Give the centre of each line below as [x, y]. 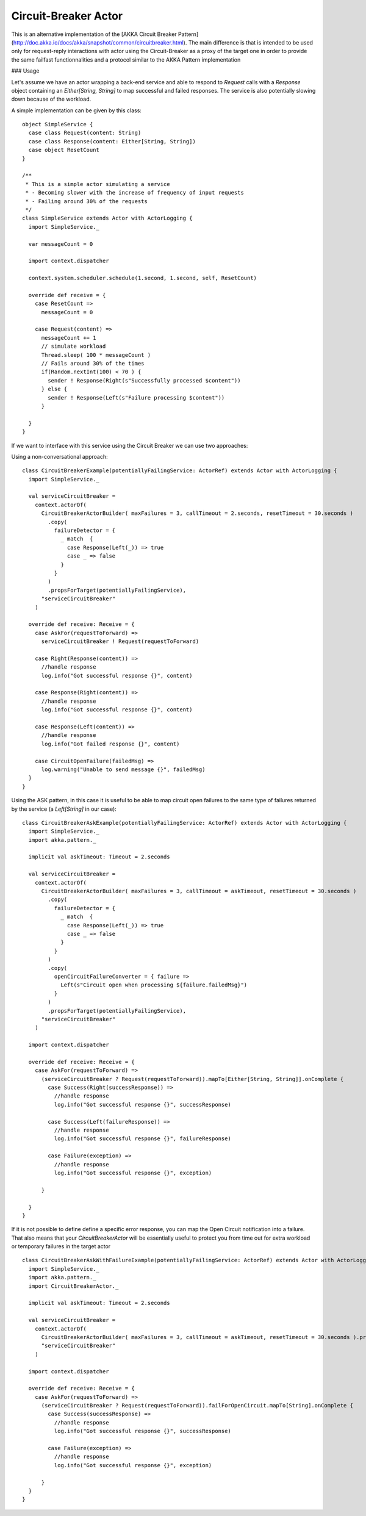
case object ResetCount [64, 150]
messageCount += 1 [69, 338]
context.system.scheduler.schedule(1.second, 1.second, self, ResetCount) [143, 278]
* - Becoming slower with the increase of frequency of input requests [135, 193]
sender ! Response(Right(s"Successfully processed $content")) [144, 380]
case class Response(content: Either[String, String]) [112, 141]
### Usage [25, 71]
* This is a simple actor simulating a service [98, 184]
